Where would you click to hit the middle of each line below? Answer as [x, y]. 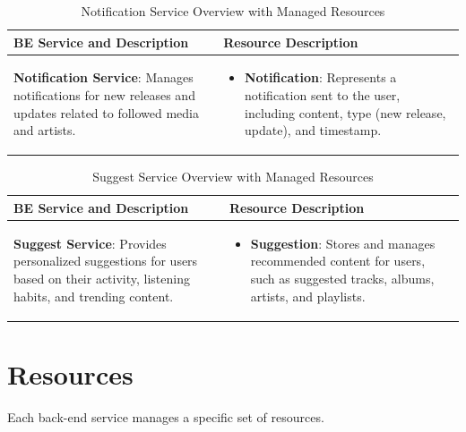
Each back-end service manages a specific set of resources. [166, 416]
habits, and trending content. [94, 296]
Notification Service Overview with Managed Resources [233, 11]
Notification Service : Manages [104, 77]
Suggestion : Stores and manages [343, 243]
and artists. [45, 130]
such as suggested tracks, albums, [342, 278]
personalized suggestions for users [106, 261]
